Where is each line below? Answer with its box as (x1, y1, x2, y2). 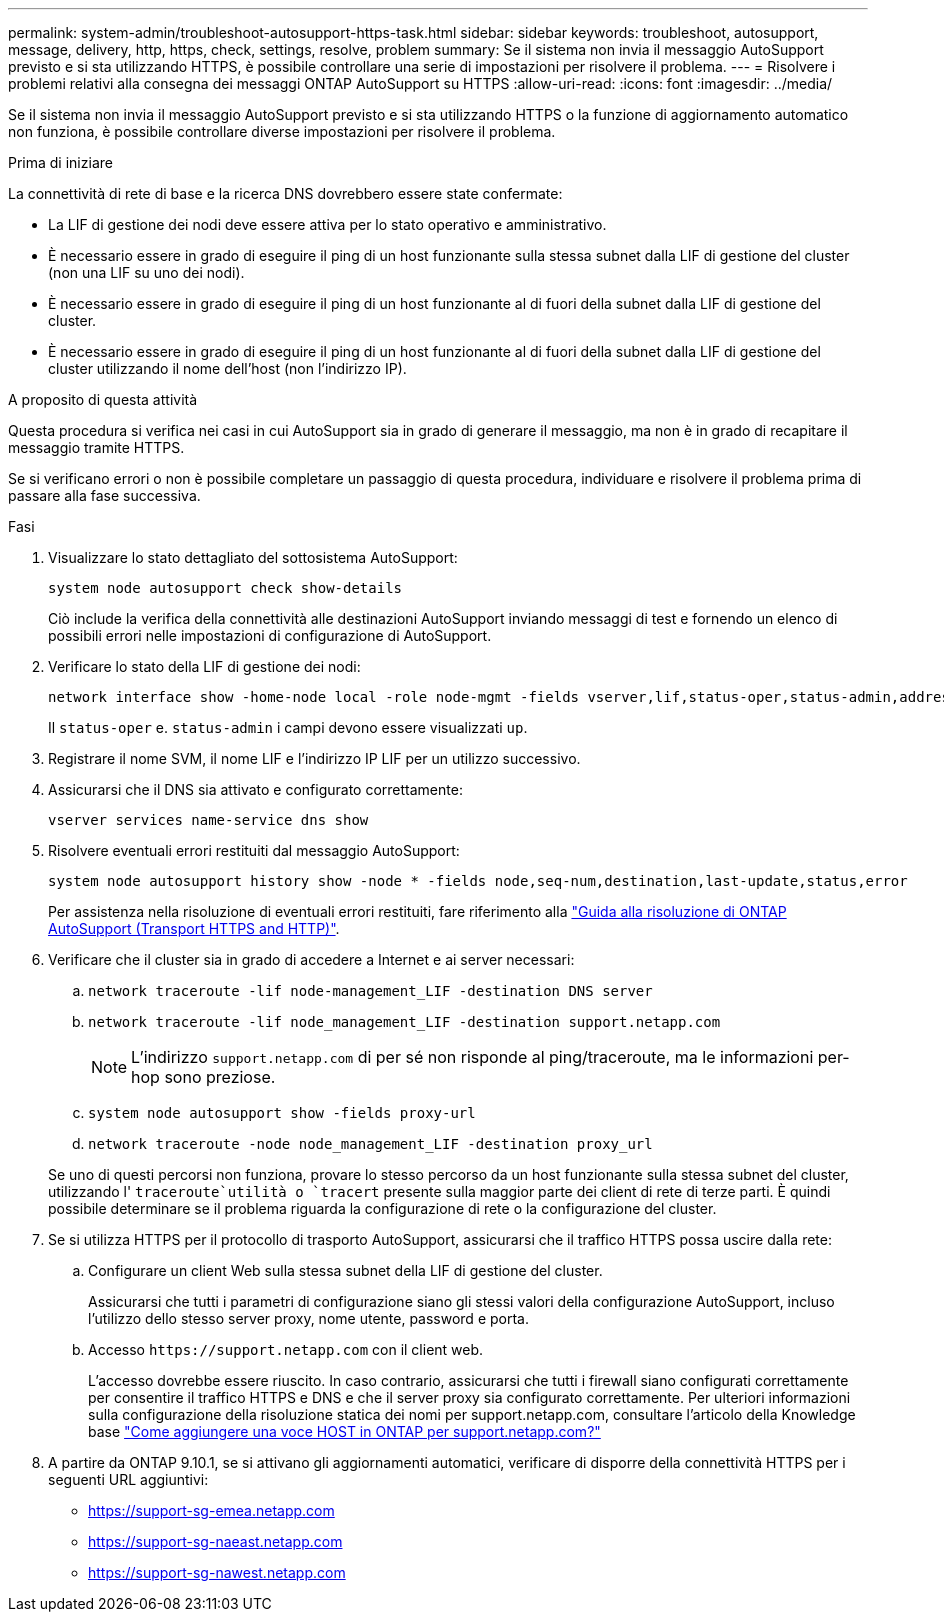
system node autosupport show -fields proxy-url (88, 1105, 476, 1121)
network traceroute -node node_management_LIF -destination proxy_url (88, 1136, 653, 1152)
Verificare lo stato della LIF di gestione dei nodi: (48, 658, 361, 675)
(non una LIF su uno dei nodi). (48, 264, 245, 281)
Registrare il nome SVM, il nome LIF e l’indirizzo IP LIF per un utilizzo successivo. (48, 750, 581, 767)
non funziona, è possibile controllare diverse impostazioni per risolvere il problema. (8, 123, 556, 140)
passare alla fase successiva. (8, 487, 201, 504)
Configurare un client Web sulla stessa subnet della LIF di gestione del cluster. (88, 1262, 603, 1279)
